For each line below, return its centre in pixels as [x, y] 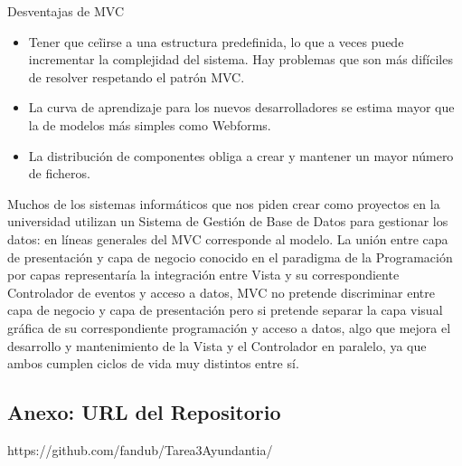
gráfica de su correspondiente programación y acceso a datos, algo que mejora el [229, 327]
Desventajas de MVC [66, 11]
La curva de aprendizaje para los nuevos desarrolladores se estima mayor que [241, 107]
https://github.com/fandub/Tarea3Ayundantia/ [140, 449]
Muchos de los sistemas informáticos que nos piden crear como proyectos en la [224, 203]
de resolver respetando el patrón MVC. [137, 76]
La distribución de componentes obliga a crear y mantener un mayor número [241, 155]
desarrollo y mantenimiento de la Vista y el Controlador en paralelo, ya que [217, 345]
